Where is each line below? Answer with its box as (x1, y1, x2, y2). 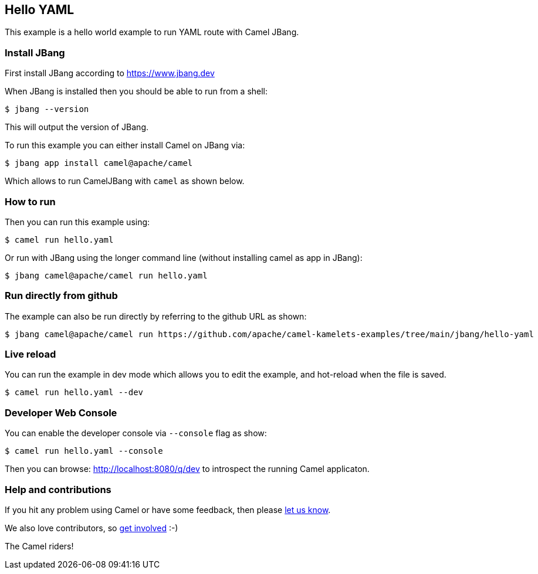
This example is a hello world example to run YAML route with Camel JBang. (5, 27, 299, 38)
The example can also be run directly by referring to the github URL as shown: (5, 311, 307, 321)
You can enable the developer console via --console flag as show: (5, 428, 267, 439)
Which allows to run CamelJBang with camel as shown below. (5, 176, 245, 186)
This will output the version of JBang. (5, 122, 149, 133)
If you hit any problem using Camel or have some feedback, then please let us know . (5, 504, 331, 515)
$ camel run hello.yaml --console (5, 446, 163, 456)
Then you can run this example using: (5, 216, 150, 227)
